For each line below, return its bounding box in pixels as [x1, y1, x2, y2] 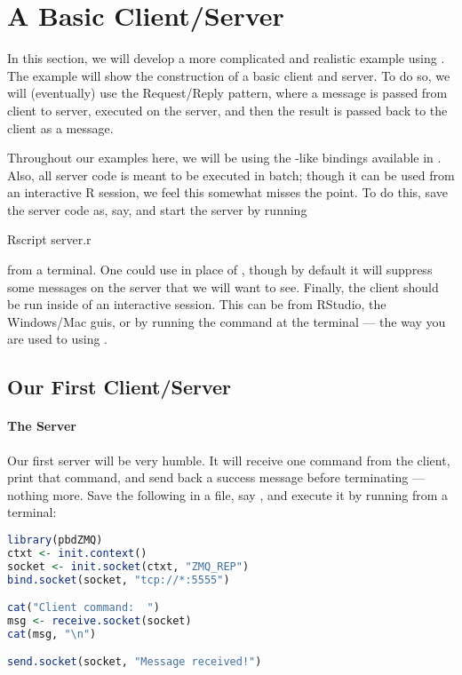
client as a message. [7, 118, 114, 137]
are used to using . [7, 330, 108, 348]
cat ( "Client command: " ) [7, 601, 160, 615]
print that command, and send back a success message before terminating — [7, 468, 425, 487]
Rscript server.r [7, 230, 92, 249]
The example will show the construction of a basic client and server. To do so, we [7, 66, 450, 84]
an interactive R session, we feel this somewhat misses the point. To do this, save [7, 183, 448, 202]
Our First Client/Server [7, 373, 232, 401]
